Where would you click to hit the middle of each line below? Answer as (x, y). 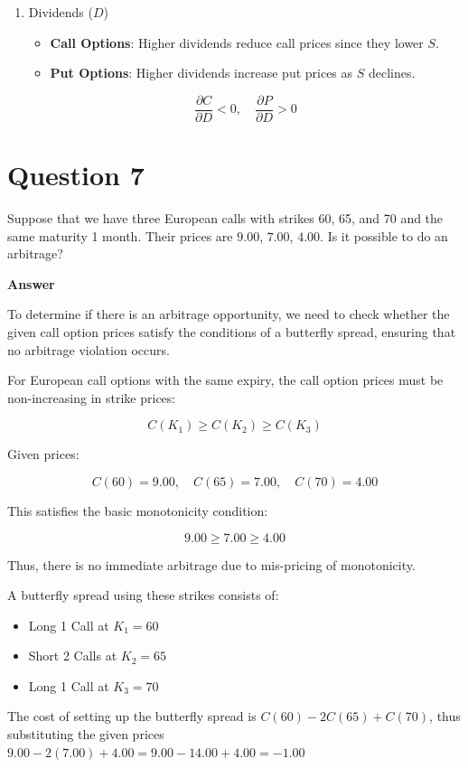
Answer (31, 283)
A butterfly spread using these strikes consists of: (143, 595)
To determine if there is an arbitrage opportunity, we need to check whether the (229, 314)
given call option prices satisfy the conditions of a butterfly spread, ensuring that (232, 331)
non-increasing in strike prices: (92, 397)
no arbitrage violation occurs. (89, 349)
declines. (392, 73)
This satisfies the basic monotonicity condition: (138, 510)
